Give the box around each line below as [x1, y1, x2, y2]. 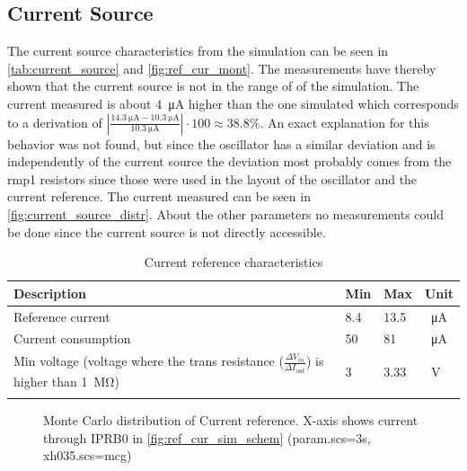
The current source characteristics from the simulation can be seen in [7, 41, 389, 60]
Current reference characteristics [144, 253, 323, 271]
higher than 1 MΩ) [13, 371, 119, 390]
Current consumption [13, 329, 131, 348]
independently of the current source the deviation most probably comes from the [7, 152, 452, 171]
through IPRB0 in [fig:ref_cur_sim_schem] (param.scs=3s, [43, 428, 371, 447]
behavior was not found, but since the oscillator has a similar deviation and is [7, 134, 436, 153]
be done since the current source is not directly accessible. [7, 222, 326, 241]
